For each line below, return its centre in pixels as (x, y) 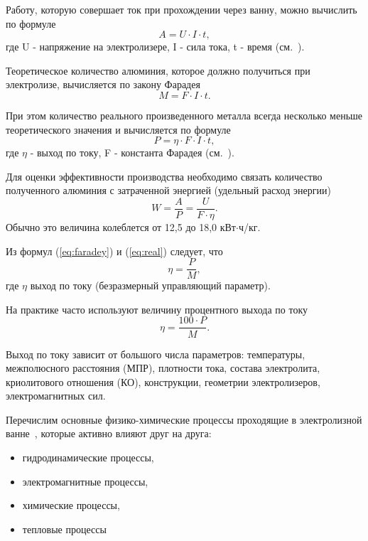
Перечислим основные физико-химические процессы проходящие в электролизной (184, 419)
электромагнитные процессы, (85, 481)
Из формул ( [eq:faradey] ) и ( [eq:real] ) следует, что (114, 251)
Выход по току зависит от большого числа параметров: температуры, (156, 354)
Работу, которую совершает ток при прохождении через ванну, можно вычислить (182, 9)
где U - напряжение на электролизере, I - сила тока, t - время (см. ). (155, 47)
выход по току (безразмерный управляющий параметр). (150, 285)
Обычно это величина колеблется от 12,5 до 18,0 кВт (121, 227)
